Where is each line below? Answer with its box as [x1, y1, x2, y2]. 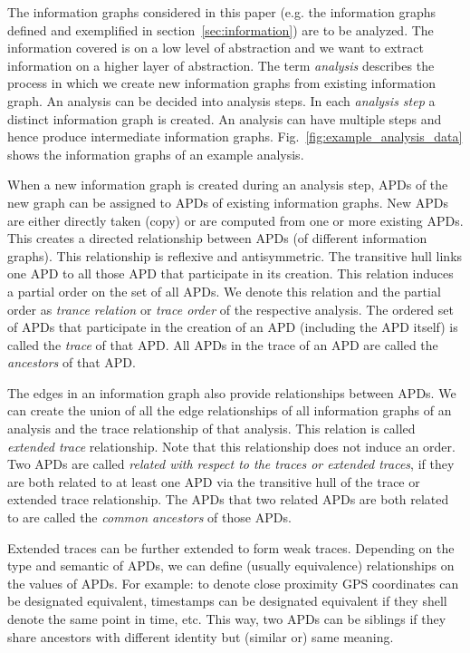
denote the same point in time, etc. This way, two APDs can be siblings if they [7, 609, 446, 628]
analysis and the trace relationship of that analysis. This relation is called [7, 419, 416, 438]
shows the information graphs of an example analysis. [7, 144, 304, 163]
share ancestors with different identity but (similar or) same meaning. [7, 627, 394, 646]
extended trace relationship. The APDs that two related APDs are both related [7, 490, 449, 509]
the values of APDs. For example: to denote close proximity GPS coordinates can [7, 573, 459, 592]
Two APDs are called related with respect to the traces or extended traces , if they [7, 454, 455, 473]
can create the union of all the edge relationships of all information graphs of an [7, 401, 452, 420]
